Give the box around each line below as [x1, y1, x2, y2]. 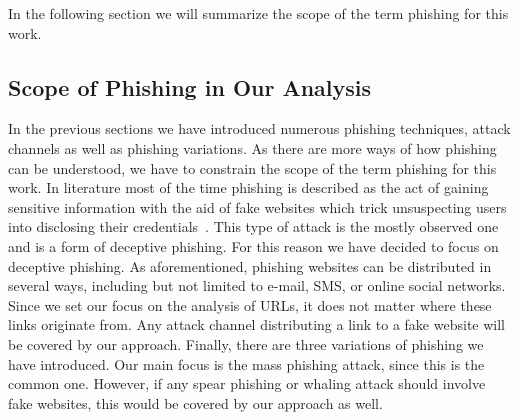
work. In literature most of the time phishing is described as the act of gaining [8, 177, 489, 198]
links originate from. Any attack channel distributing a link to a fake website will [8, 314, 505, 335]
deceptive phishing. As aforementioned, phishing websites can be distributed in [8, 255, 492, 276]
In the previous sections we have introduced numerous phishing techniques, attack [8, 118, 511, 139]
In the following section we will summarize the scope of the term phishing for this [8, 3, 509, 23]
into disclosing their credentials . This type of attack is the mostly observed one [8, 216, 499, 237]
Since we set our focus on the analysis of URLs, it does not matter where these [8, 294, 492, 315]
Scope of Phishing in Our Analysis [8, 71, 372, 102]
